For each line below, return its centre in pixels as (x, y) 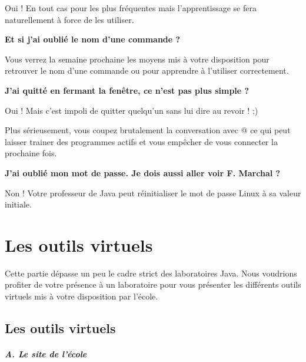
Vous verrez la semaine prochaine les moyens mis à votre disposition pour (137, 59)
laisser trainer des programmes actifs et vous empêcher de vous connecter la (141, 141)
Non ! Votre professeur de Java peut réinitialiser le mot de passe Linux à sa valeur (153, 192)
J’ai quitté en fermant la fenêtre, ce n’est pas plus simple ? (127, 90)
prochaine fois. (31, 153)
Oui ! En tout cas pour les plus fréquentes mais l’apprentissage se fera (131, 8)
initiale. (18, 204)
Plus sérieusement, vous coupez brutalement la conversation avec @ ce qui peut (148, 130)
